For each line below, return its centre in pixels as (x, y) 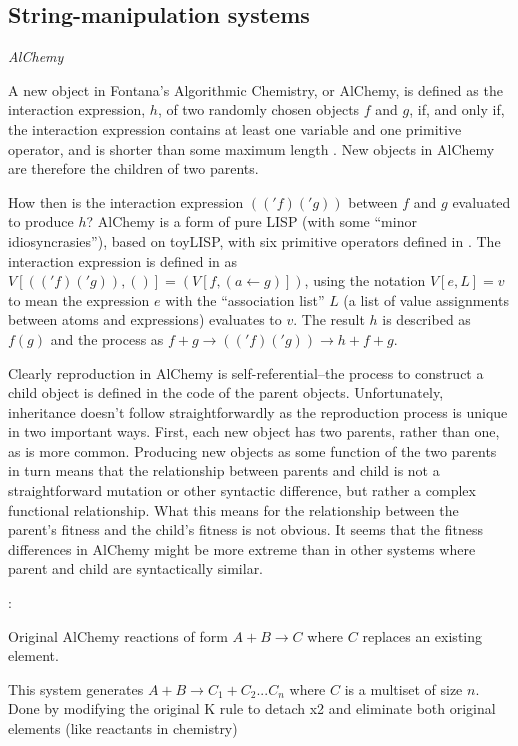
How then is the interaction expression (126, 201)
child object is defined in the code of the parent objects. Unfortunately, (226, 392)
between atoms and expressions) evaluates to (145, 319)
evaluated (481, 201)
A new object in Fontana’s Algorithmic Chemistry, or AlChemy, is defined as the (255, 89)
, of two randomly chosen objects (258, 109)
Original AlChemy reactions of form (118, 635)
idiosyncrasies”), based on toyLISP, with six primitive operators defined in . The (254, 240)
